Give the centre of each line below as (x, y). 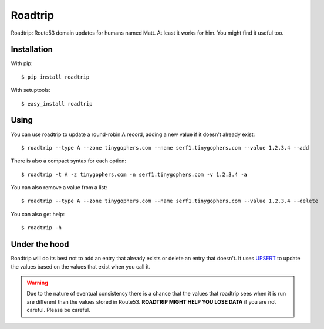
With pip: (22, 63)
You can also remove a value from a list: (59, 188)
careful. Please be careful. (58, 310)
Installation (32, 50)
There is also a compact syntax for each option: (68, 161)
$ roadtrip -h (41, 228)
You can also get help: (38, 214)
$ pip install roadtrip (55, 77)
